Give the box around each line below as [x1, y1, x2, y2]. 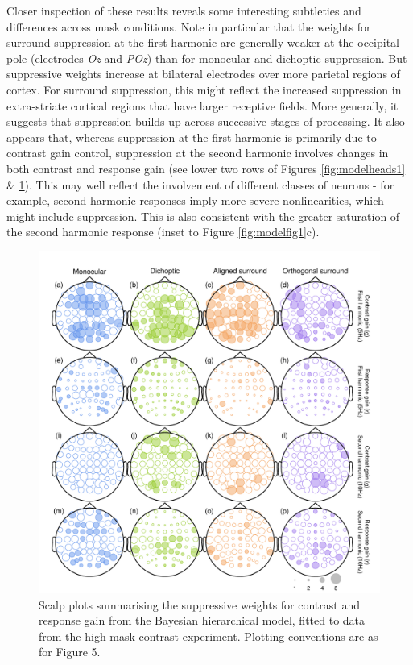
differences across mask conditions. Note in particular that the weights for [6, 18, 371, 35]
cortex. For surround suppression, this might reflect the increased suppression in [6, 81, 402, 98]
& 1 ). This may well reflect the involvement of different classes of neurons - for [6, 176, 394, 193]
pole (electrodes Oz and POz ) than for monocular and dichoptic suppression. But [6, 49, 407, 66]
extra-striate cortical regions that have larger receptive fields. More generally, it [6, 97, 399, 114]
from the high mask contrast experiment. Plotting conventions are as [39, 627, 378, 644]
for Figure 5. [39, 643, 101, 660]
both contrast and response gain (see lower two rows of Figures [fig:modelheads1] [6, 160, 406, 177]
